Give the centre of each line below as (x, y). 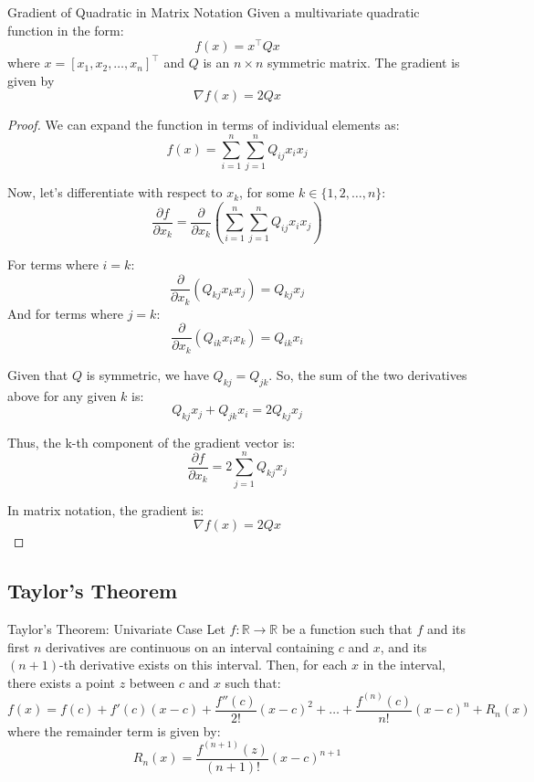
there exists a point (62, 682)
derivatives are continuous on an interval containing (190, 646)
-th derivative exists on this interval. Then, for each (204, 665)
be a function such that (347, 629)
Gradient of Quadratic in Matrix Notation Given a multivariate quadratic (214, 12)
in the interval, (404, 665)
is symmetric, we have (147, 374)
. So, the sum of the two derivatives (368, 374)
